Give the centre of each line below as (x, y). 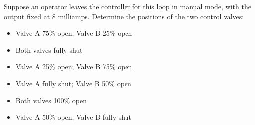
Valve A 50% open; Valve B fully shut (73, 117)
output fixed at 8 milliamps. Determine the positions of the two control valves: (124, 16)
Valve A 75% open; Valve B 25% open (74, 33)
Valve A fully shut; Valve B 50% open (73, 83)
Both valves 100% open (51, 100)
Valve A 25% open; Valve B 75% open (74, 66)
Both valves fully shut (49, 50)
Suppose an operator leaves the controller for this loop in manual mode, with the (127, 6)
